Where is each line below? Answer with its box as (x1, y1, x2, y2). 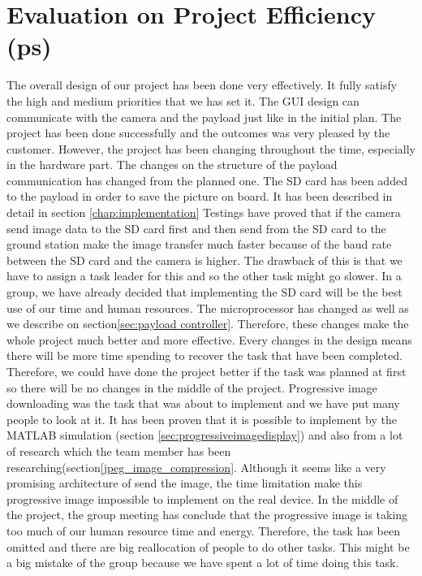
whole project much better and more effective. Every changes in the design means (6, 331, 412, 348)
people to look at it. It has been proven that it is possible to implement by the (6, 410, 397, 427)
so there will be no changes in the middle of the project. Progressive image (6, 379, 377, 396)
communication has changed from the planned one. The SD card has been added (6, 171, 407, 188)
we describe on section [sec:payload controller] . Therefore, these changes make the (6, 315, 409, 332)
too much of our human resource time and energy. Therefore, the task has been (6, 522, 401, 539)
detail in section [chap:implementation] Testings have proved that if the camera (6, 204, 401, 221)
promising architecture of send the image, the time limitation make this (6, 474, 363, 492)
